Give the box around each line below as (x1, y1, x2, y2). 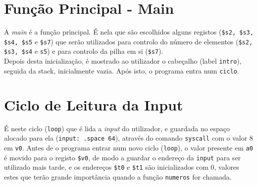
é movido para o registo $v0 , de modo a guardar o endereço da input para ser (4, 152, 241, 162)
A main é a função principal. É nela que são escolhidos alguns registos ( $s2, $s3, (4, 27, 254, 37)
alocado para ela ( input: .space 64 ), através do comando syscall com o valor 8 (4, 133, 253, 143)
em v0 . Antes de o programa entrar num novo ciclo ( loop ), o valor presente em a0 (4, 142, 253, 152)
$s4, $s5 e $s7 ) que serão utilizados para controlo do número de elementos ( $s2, (4, 36, 253, 46)
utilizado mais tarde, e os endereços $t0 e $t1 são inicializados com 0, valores (4, 162, 239, 172)
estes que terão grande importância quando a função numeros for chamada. (4, 171, 232, 182)
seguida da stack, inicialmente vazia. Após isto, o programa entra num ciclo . (4, 65, 239, 75)
